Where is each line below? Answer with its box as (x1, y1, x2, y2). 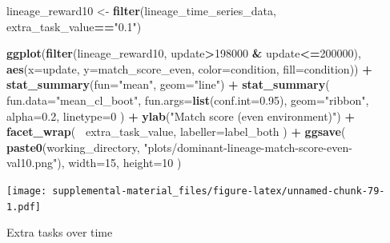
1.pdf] (6, 201, 41, 213)
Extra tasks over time (6, 224, 113, 241)
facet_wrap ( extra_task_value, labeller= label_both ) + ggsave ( (6, 123, 346, 140)
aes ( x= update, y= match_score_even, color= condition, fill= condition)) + (6, 60, 372, 77)
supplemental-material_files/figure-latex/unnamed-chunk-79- (52, 185, 385, 197)
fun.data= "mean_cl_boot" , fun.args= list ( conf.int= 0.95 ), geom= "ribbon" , (6, 91, 369, 108)
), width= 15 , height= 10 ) (57, 154, 182, 171)
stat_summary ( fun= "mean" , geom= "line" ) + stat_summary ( (6, 76, 330, 93)
